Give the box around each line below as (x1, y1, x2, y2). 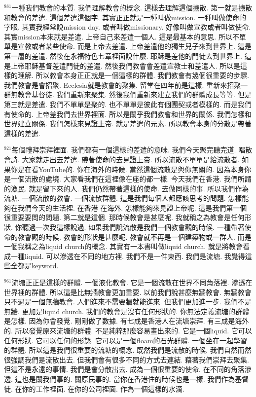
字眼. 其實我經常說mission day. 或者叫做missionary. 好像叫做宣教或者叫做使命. (4, 22, 251, 32)
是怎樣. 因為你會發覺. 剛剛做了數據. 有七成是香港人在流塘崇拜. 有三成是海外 (4, 316, 249, 326)
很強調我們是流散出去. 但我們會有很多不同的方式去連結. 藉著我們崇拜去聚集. (4, 354, 249, 364)
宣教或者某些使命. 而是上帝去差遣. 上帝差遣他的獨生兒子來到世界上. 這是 (17, 41, 252, 51)
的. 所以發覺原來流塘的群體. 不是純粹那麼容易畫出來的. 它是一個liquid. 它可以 (4, 325, 252, 335)
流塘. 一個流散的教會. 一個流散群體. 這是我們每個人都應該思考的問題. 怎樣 (4, 193, 242, 203)
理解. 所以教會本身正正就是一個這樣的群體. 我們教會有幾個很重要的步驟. (17, 70, 249, 80)
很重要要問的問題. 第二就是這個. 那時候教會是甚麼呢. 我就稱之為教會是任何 (4, 212, 245, 222)
